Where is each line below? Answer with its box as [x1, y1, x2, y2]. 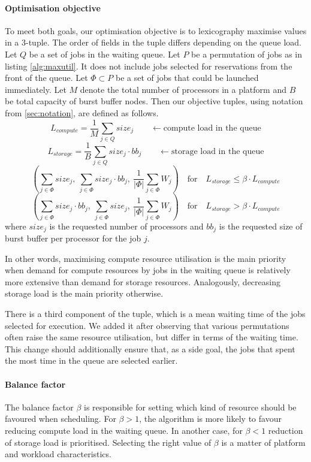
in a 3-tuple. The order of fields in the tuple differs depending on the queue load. [5, 36, 301, 49]
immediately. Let [5, 83, 67, 95]
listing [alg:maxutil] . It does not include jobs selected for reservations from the [5, 59, 292, 72]
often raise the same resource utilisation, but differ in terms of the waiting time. [5, 331, 298, 343]
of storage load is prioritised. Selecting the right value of [5, 436, 212, 448]
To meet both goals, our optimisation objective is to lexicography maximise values [5, 24, 307, 37]
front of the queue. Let [5, 71, 88, 84]
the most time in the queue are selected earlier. [5, 354, 178, 367]
